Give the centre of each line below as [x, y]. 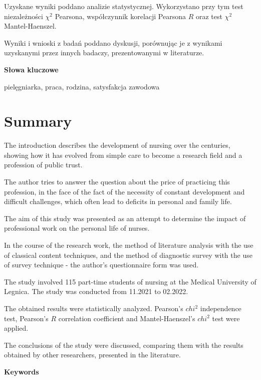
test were [226, 318]
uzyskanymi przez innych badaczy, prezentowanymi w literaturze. [104, 53]
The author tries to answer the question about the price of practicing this [117, 182]
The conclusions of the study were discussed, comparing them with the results [124, 345]
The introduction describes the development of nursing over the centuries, [117, 145]
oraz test [209, 16]
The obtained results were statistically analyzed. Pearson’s [94, 308]
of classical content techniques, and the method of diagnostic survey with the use [128, 255]
